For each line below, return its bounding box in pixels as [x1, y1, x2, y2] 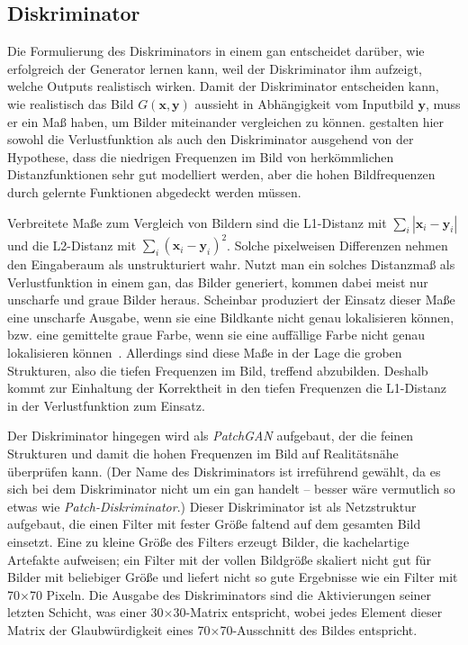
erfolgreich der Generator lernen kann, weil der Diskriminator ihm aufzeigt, [7, 59, 422, 77]
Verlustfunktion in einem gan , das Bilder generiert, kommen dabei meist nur [7, 272, 428, 291]
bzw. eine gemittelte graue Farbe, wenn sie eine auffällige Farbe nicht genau [7, 325, 426, 344]
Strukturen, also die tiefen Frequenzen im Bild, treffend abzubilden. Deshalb [7, 360, 428, 379]
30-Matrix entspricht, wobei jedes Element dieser [173, 603, 443, 622]
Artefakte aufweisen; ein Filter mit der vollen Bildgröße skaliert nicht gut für [7, 550, 431, 568]
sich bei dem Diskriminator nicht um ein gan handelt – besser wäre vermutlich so [7, 479, 455, 498]
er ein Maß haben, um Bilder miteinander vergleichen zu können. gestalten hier [7, 112, 445, 131]
